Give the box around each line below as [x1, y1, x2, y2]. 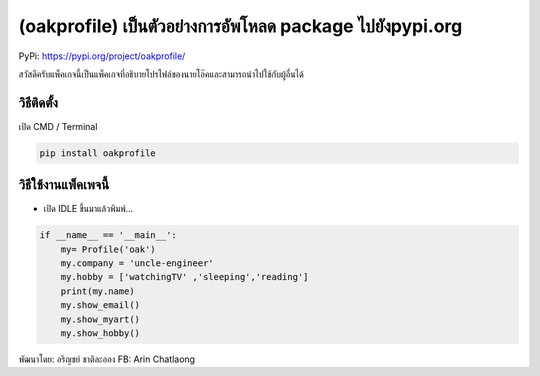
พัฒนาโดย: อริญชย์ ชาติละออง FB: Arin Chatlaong [18, 353, 195, 365]
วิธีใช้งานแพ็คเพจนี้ [18, 176, 110, 194]
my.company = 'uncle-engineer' [60, 258, 214, 269]
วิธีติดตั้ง [18, 94, 59, 111]
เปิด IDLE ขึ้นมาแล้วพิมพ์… [43, 203, 134, 215]
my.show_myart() [60, 313, 140, 325]
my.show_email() [60, 300, 140, 311]
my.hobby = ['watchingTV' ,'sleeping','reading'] [60, 271, 309, 283]
